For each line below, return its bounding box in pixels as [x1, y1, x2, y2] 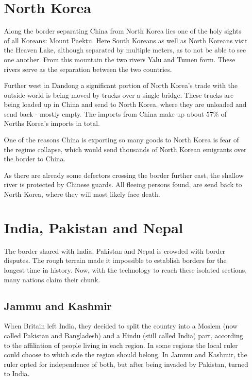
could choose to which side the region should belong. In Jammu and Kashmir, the [4, 349, 247, 360]
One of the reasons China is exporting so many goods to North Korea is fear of [4, 135, 239, 145]
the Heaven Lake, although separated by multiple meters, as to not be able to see [4, 45, 246, 55]
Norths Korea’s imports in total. [4, 118, 100, 128]
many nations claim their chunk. [4, 274, 101, 284]
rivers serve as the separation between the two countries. [4, 64, 172, 74]
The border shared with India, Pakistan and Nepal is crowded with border [4, 245, 226, 256]
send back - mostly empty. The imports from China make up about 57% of [4, 108, 227, 119]
